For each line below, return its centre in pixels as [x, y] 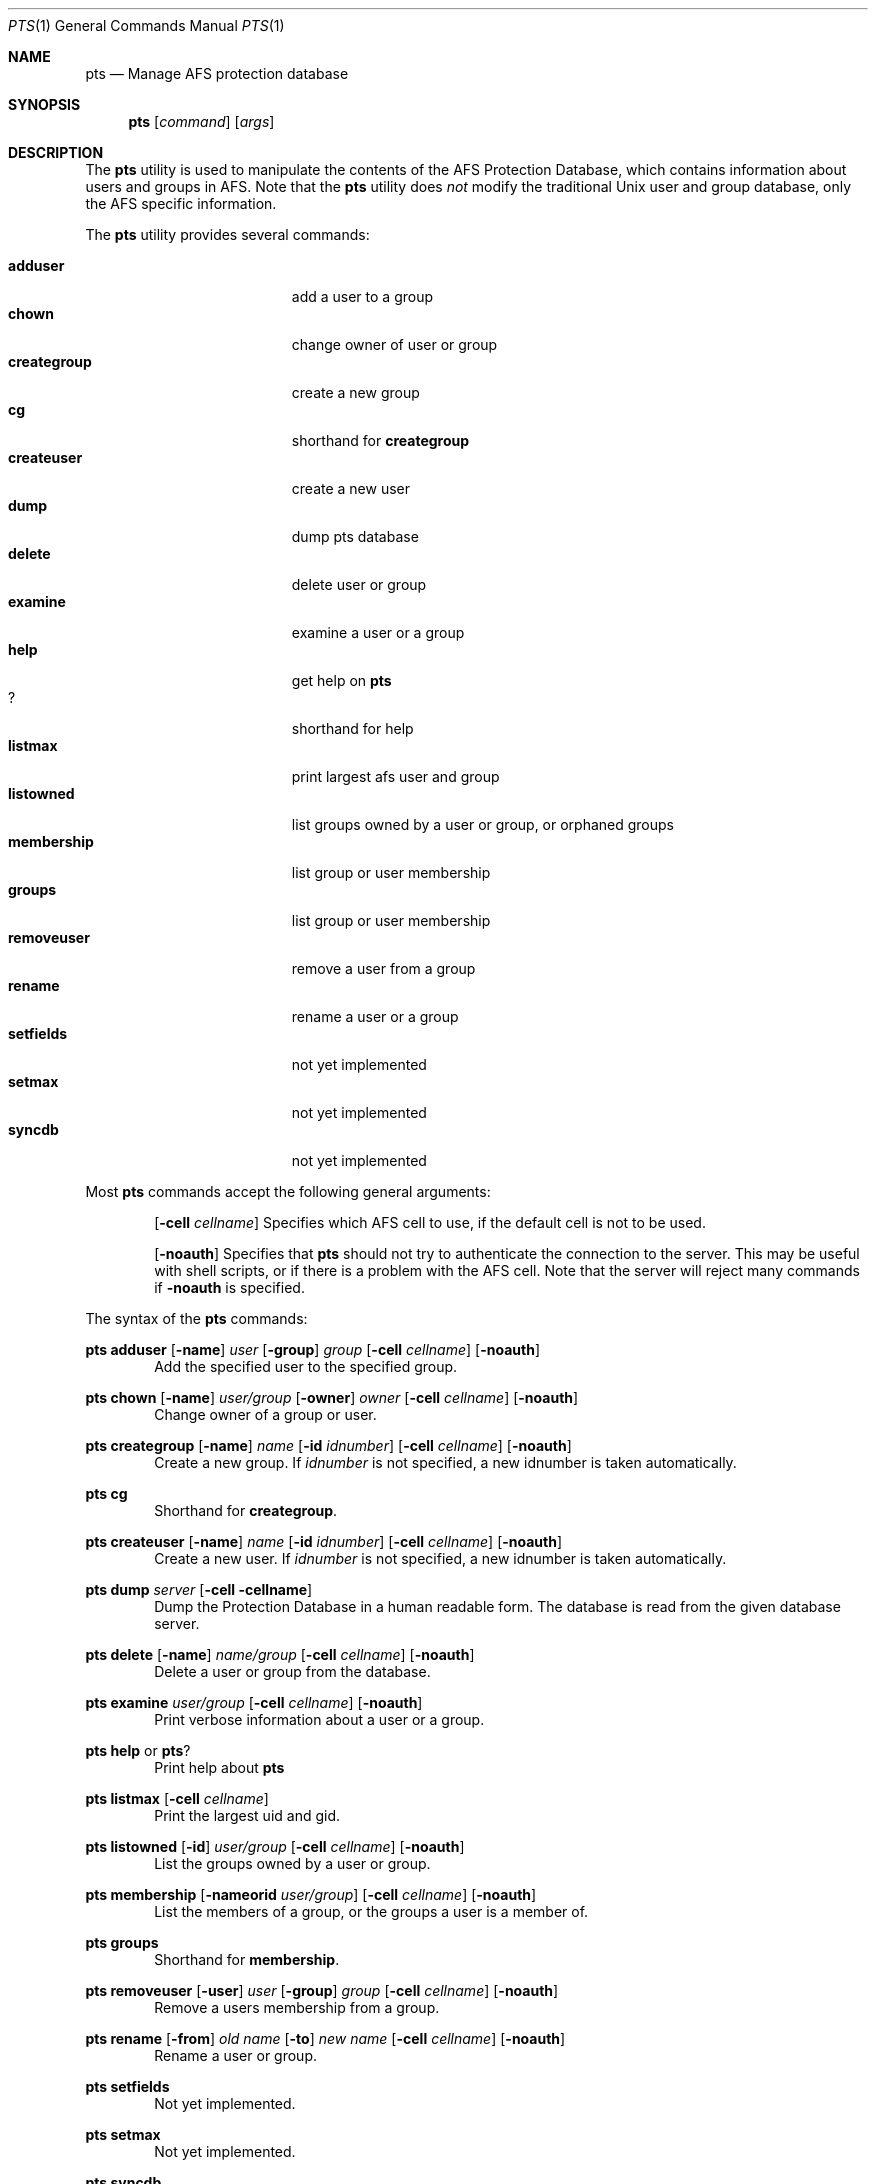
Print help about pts [219, 1767]
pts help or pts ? [138, 1750]
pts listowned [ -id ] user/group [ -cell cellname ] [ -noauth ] [275, 1846]
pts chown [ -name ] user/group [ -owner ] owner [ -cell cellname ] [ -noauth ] [332, 1397]
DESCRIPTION [56, 152]
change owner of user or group [394, 344]
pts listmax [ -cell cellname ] [177, 1798]
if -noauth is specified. [229, 1287]
